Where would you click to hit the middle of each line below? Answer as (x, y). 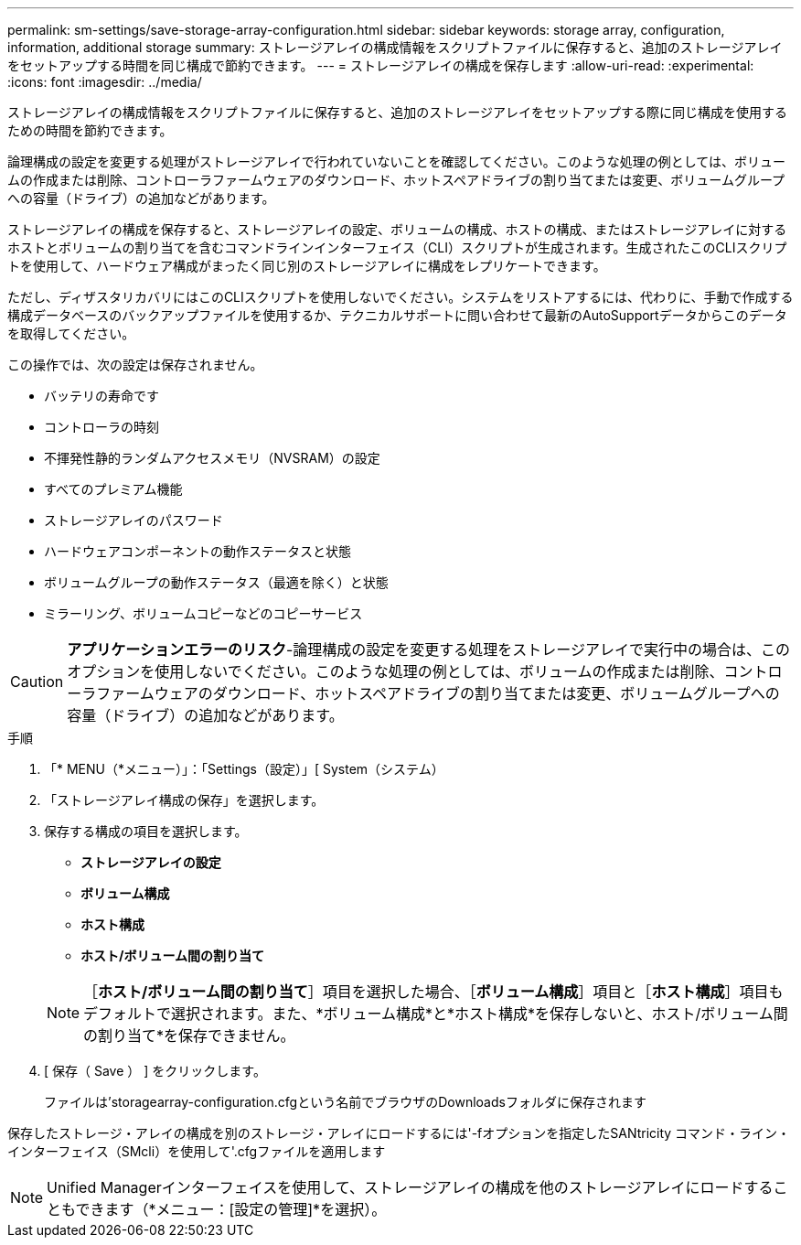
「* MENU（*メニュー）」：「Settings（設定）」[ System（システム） (244, 769)
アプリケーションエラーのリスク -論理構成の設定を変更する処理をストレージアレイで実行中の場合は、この (429, 649)
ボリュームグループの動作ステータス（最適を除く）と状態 (216, 582)
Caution (37, 682)
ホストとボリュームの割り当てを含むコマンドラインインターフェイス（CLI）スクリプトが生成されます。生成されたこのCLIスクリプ (397, 247)
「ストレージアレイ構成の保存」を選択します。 (184, 800)
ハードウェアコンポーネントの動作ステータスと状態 (198, 551)
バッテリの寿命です (101, 396)
